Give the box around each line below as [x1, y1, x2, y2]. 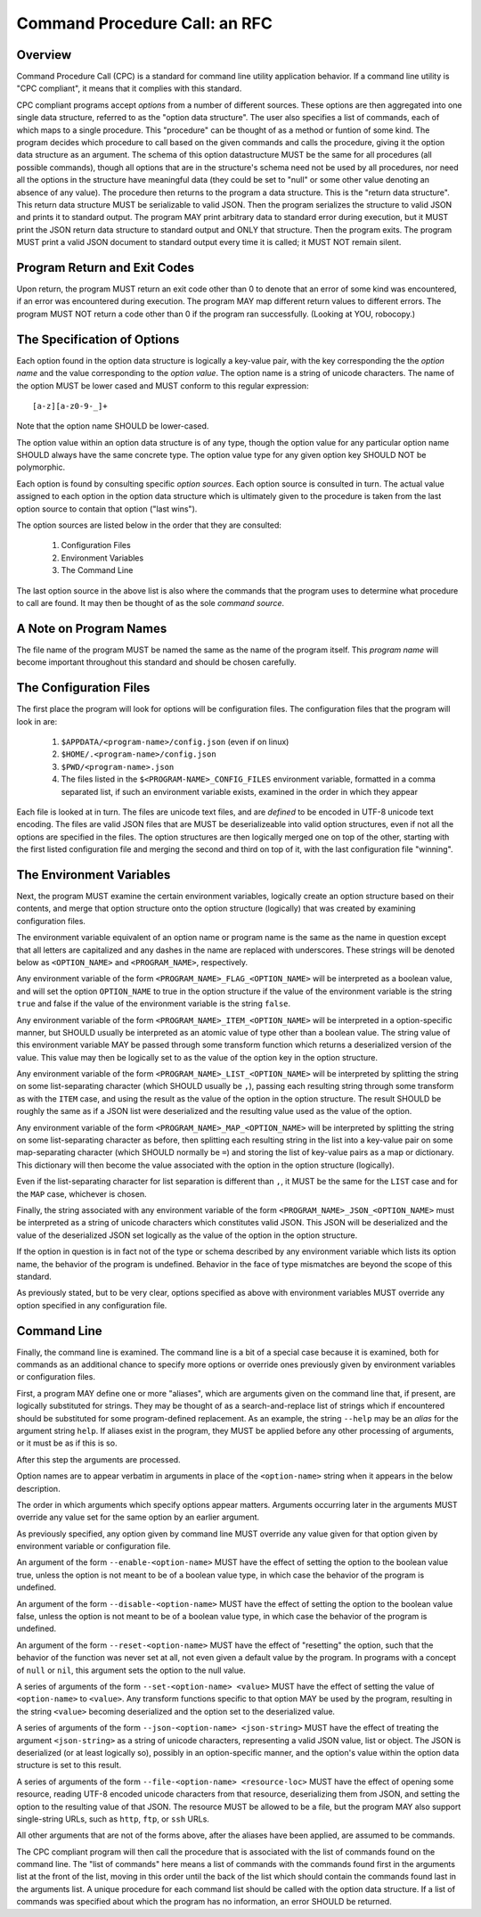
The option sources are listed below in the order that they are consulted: [16, 520, 282, 530]
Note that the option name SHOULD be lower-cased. [16, 421, 209, 431]
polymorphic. [16, 462, 66, 472]
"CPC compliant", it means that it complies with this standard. [16, 83, 242, 94]
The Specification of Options [16, 332, 180, 347]
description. [16, 1483, 61, 1494]
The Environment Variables [16, 867, 171, 882]
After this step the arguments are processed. [16, 1454, 182, 1465]
